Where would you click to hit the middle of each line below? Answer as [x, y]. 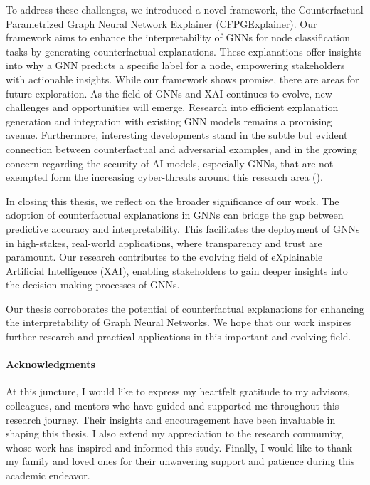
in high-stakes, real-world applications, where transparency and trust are [164, 242]
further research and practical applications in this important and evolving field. [179, 337]
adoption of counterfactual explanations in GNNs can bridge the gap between [175, 215]
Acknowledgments [51, 364]
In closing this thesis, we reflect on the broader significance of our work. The [173, 200]
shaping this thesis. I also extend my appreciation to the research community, [175, 433]
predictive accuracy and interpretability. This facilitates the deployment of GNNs [183, 228]
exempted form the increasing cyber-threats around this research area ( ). [164, 177]
